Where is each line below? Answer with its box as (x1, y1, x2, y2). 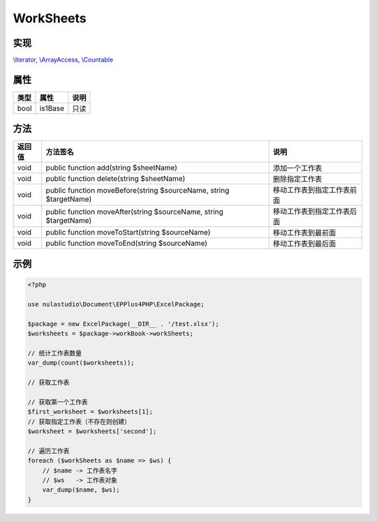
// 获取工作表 (27, 379, 70, 386)
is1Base (39, 103, 65, 113)
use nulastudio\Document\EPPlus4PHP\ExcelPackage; (27, 300, 205, 308)
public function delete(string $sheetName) (45, 174, 186, 184)
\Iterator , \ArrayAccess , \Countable (13, 56, 114, 64)
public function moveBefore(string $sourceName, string (45, 186, 230, 196)
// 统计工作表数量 (27, 349, 82, 357)
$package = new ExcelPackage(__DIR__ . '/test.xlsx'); (27, 320, 219, 328)
